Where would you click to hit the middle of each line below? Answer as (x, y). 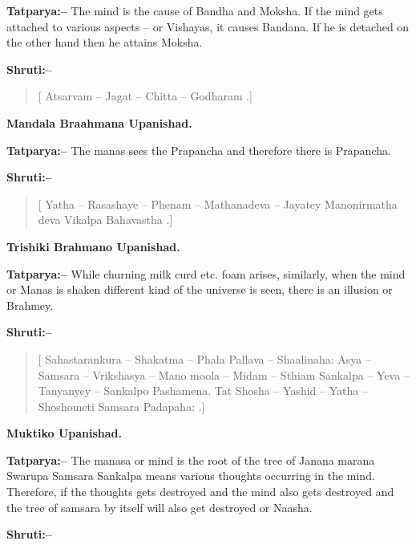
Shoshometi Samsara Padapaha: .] (121, 406)
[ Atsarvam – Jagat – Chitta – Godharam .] (145, 96)
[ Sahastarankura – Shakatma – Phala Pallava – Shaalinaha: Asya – (205, 358)
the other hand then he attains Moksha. (105, 42)
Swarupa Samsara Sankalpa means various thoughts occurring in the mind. (191, 476)
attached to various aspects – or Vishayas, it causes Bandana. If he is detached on (208, 26)
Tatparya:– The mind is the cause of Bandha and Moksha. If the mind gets (195, 10)
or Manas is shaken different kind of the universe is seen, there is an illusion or (200, 289)
